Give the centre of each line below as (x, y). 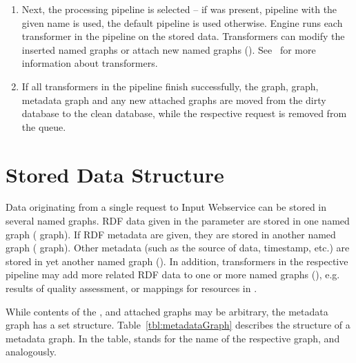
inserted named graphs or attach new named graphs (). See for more (169, 49)
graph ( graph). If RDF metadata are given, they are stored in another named (171, 234)
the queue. (44, 126)
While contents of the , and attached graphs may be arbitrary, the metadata (167, 311)
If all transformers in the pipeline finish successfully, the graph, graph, (170, 86)
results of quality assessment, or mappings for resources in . (131, 288)
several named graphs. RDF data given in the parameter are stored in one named (178, 221)
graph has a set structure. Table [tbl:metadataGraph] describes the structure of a (178, 325)
